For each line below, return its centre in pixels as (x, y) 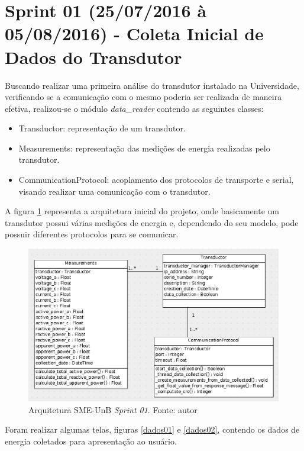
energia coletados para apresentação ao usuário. (91, 441)
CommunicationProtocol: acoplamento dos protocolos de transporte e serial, (156, 180)
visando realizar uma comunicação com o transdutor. (114, 191)
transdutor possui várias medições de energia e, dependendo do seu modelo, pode (152, 222)
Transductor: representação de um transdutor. (102, 128)
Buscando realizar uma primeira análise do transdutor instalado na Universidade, (152, 85)
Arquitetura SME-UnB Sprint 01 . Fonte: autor (113, 409)
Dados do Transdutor (93, 57)
